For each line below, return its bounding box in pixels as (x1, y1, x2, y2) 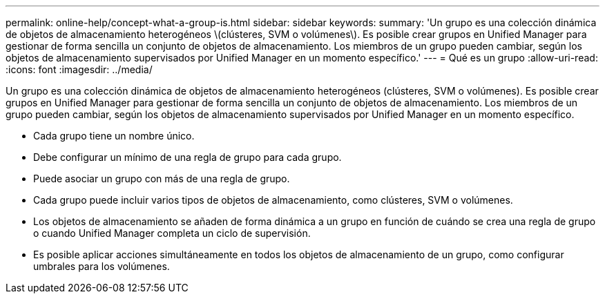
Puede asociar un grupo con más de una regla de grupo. (33, 173, 290, 184)
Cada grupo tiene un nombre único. (33, 130, 195, 142)
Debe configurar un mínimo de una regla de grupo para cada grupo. (33, 151, 342, 163)
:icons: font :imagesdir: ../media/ (6, 64, 153, 75)
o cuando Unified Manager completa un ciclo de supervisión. (33, 227, 311, 239)
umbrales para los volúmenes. (33, 260, 170, 272)
